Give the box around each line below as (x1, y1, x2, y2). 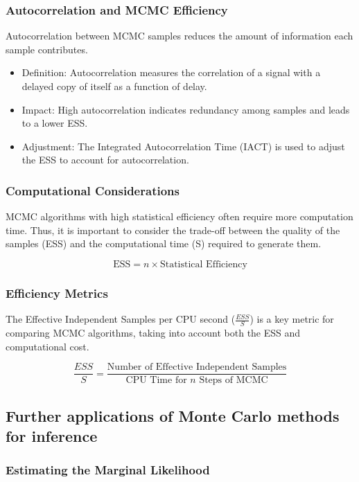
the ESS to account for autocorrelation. (21, 152, 189, 167)
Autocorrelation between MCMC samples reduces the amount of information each (6, 28, 353, 43)
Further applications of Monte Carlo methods (6, 404, 340, 426)
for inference (6, 425, 98, 447)
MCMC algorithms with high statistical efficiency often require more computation (6, 209, 353, 224)
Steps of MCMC (199, 375, 268, 386)
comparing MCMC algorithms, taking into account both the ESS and (6, 325, 301, 340)
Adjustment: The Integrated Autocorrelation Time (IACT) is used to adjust (21, 139, 345, 153)
